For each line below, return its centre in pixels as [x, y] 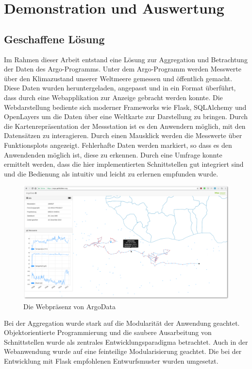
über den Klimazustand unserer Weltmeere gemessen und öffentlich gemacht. [118, 78]
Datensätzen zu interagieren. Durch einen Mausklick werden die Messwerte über [123, 135]
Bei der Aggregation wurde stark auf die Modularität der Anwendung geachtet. [122, 323]
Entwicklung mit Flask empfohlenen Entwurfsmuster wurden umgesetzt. [111, 361]
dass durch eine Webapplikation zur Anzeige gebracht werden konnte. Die [113, 97]
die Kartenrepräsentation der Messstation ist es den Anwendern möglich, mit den [125, 126]
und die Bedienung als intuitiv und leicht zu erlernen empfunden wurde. [111, 173]
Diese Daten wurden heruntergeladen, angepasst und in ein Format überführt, [120, 88]
